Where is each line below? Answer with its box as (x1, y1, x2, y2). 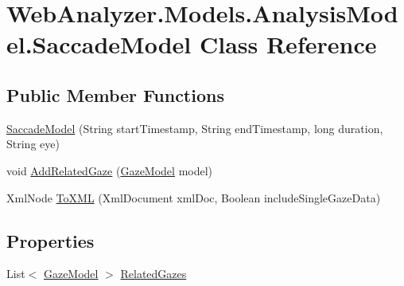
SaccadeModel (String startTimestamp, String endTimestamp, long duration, (6, 119, 383, 136)
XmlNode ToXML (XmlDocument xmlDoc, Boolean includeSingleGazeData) (6, 189, 381, 206)
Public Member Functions (6, 82, 224, 107)
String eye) (6, 135, 60, 152)
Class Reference (199, 28, 377, 61)
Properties (6, 228, 95, 253)
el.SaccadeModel (6, 28, 192, 61)
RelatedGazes (120, 265, 187, 282)
